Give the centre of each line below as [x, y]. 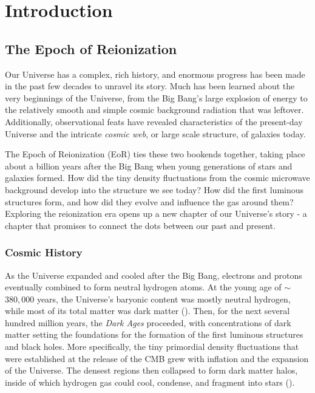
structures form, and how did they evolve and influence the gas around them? [149, 201]
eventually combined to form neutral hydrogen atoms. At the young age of [143, 287]
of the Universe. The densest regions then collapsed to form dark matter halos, [151, 370]
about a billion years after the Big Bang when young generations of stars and [149, 166]
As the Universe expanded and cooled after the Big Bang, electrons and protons [154, 275]
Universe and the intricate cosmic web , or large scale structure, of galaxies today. [155, 133]
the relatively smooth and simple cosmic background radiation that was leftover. [154, 110]
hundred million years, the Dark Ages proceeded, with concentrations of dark [148, 322]
